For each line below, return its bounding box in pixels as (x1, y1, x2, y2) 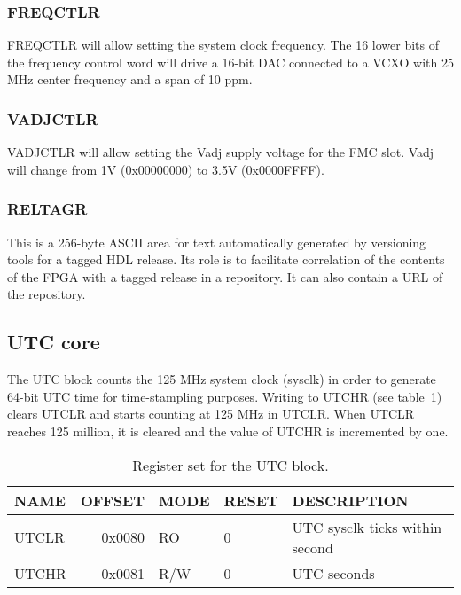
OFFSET (80, 489, 145, 511)
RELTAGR (7, 198, 88, 220)
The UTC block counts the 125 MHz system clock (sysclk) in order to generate (7, 370, 436, 388)
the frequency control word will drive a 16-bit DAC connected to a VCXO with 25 (7, 52, 454, 71)
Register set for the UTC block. (132, 454, 329, 475)
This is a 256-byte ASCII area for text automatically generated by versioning (7, 232, 426, 251)
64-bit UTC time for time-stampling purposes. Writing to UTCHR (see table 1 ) (7, 387, 442, 405)
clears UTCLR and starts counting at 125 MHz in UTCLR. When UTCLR (7, 404, 415, 423)
